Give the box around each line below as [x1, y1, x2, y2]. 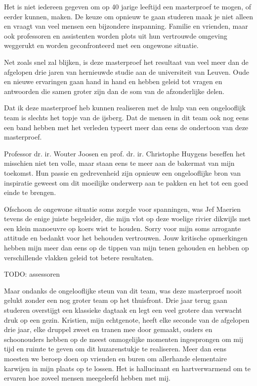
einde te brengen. [4, 187, 56, 197]
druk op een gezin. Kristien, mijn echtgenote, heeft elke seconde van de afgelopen [4, 314, 250, 325]
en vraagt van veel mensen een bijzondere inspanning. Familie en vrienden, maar [4, 21, 248, 31]
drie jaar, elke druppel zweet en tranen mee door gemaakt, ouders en [4, 324, 213, 335]
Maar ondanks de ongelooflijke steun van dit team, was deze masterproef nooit [4, 285, 242, 295]
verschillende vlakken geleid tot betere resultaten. [4, 252, 154, 262]
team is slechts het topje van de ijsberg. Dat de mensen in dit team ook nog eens [4, 112, 249, 122]
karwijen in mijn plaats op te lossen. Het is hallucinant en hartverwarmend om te [4, 363, 251, 373]
